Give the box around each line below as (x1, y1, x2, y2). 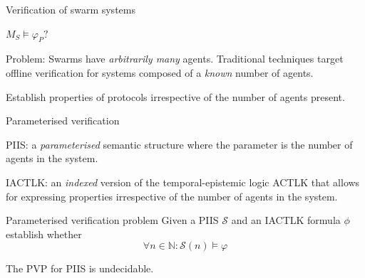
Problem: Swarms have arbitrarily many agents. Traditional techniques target (6, 51, 344, 66)
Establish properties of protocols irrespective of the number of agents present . (6, 89, 345, 104)
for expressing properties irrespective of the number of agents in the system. (6, 188, 338, 203)
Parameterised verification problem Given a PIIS (6, 213, 219, 228)
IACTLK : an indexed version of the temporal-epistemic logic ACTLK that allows (6, 174, 360, 189)
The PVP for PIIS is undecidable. (6, 261, 154, 276)
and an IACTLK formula (231, 213, 341, 228)
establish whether (6, 226, 82, 241)
